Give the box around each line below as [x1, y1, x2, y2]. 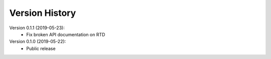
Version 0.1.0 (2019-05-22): [9, 39, 66, 45]
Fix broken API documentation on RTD [26, 31, 105, 37]
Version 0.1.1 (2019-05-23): [9, 25, 65, 31]
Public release [26, 45, 56, 52]
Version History [9, 7, 76, 18]
